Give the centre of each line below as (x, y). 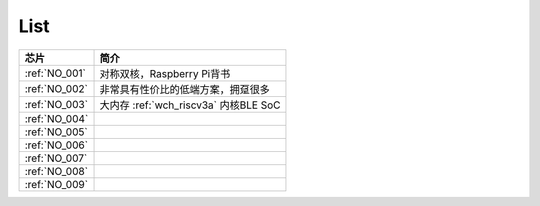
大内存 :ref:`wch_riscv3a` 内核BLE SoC (190, 105)
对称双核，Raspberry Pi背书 (165, 73)
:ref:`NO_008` (56, 171)
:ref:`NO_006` (56, 145)
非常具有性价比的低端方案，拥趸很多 (184, 89)
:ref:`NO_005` (56, 132)
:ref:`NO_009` (56, 184)
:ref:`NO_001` (55, 73)
